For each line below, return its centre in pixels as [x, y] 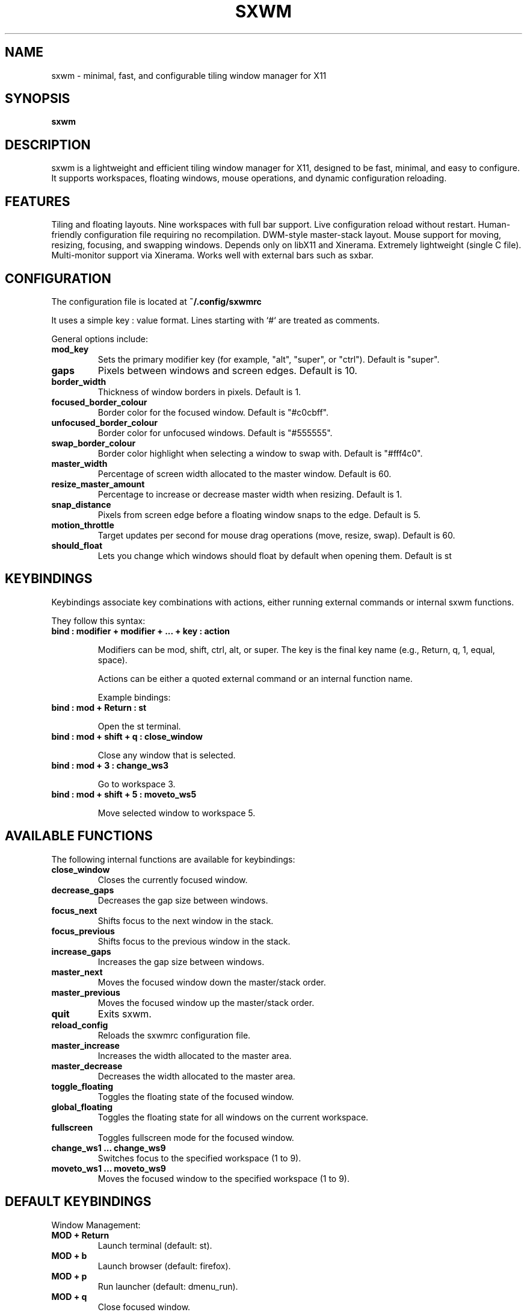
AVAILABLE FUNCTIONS [79, 836]
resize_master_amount [98, 484]
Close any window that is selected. [167, 755]
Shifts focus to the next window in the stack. [186, 920]
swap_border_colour [94, 443]
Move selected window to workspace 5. [177, 813]
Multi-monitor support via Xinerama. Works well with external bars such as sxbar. [212, 255]
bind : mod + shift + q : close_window [127, 736]
